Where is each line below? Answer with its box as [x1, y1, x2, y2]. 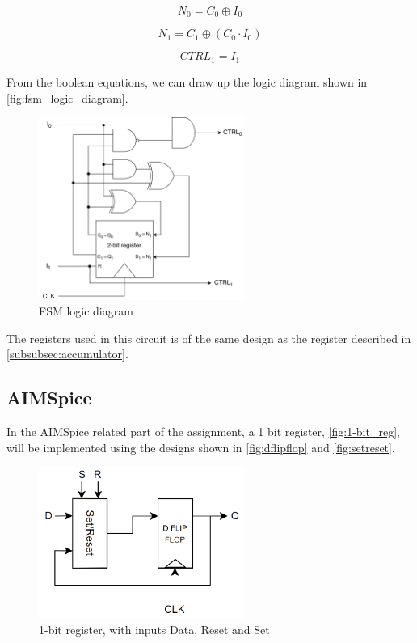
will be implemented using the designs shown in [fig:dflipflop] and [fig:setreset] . [6, 438, 395, 455]
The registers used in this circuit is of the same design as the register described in [6, 329, 411, 346]
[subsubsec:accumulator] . [6, 345, 128, 362]
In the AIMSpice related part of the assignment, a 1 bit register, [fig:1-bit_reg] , [6, 423, 400, 440]
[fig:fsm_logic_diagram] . [6, 89, 128, 106]
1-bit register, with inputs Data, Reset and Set [39, 621, 270, 638]
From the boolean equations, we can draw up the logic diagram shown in [6, 73, 368, 90]
